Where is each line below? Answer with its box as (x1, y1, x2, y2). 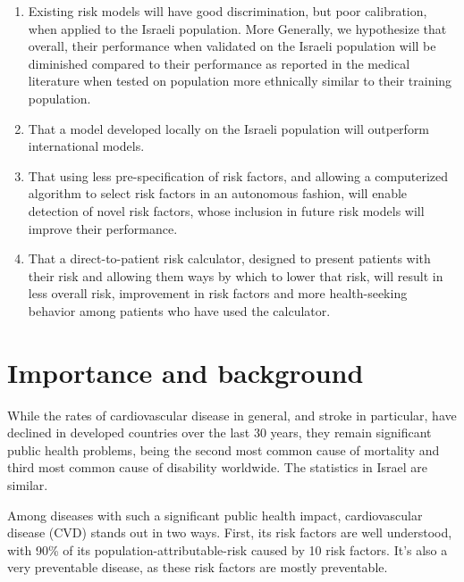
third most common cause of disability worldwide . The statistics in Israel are (7, 458, 428, 477)
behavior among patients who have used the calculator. (28, 301, 331, 320)
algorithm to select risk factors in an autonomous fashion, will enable (28, 184, 408, 203)
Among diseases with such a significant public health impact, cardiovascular (7, 505, 423, 524)
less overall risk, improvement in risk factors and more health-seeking (28, 284, 408, 303)
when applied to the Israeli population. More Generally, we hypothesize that (28, 19, 447, 37)
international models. (28, 137, 145, 155)
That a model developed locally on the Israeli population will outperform (28, 119, 430, 137)
